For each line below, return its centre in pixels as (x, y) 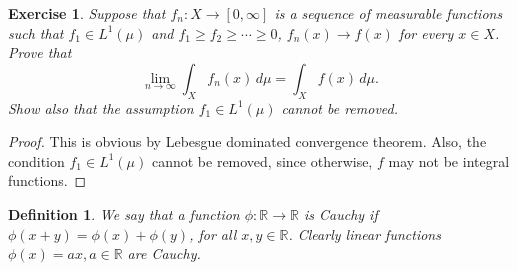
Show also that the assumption (101, 107)
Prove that (40, 52)
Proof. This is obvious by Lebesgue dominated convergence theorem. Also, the (247, 141)
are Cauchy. (164, 253)
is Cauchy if (340, 213)
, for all (213, 233)
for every (426, 32)
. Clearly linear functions (364, 233)
